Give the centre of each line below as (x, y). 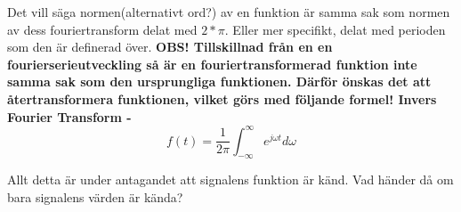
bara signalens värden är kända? (95, 197)
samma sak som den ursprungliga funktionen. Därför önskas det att (219, 82)
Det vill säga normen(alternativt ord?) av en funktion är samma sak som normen (229, 12)
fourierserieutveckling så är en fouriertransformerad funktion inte (212, 64)
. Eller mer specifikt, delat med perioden (335, 29)
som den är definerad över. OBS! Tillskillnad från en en (170, 47)
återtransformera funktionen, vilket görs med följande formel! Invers (222, 98)
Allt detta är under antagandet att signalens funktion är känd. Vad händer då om (230, 179)
